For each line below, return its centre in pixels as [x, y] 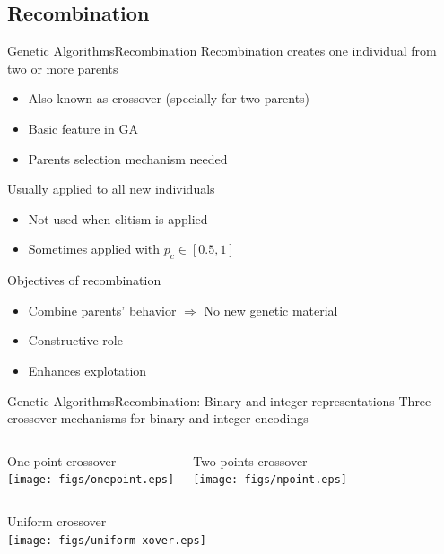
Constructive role [75, 340]
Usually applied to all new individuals [111, 189]
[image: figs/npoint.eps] [270, 480]
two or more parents [63, 68]
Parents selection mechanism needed [128, 158]
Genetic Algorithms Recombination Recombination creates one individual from [222, 51]
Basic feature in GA [83, 128]
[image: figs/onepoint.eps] [91, 480]
